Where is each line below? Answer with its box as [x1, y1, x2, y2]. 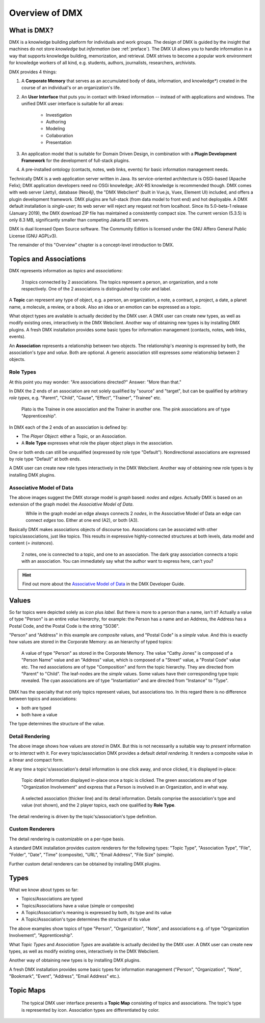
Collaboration [46, 132, 73, 138]
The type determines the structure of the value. [9, 721, 105, 727]
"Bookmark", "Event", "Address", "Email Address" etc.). [9, 973, 121, 979]
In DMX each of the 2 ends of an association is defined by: [9, 424, 128, 430]
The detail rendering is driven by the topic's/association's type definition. [9, 813, 157, 819]
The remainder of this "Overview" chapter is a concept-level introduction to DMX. [9, 242, 174, 248]
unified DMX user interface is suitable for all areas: [21, 101, 124, 107]
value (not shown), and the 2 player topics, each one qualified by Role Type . [21, 802, 176, 808]
